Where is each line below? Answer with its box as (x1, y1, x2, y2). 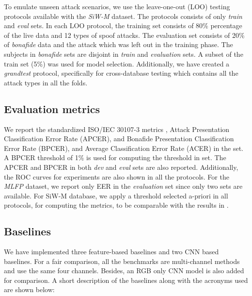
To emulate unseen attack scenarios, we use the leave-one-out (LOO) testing (4, 1, 230, 11)
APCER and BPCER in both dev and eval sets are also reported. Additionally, (4, 162, 238, 172)
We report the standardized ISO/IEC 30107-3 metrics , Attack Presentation (4, 124, 230, 134)
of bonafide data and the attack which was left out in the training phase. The (4, 39, 233, 49)
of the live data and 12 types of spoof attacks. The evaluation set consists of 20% (4, 30, 245, 40)
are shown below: (4, 284, 55, 295)
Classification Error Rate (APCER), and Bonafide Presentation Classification (4, 133, 234, 144)
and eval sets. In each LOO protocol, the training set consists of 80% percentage (4, 20, 242, 31)
